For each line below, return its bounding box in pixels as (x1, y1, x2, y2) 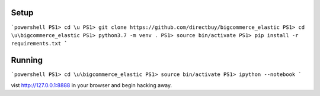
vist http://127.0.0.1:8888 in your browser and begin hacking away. (11, 81, 172, 88)
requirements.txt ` (11, 40, 68, 47)
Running (11, 55, 43, 65)
